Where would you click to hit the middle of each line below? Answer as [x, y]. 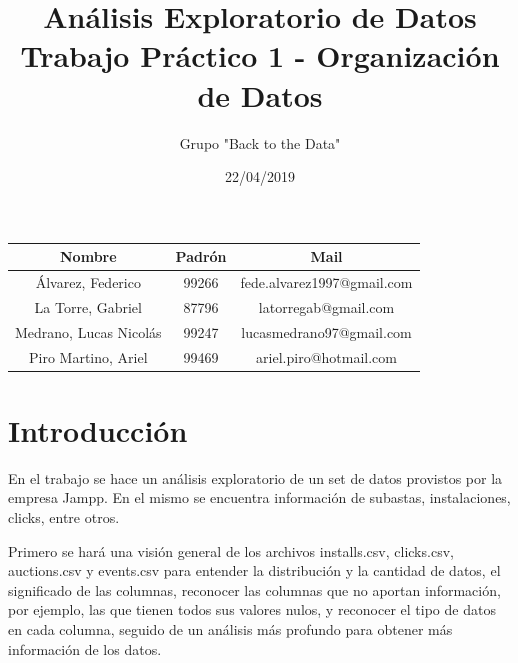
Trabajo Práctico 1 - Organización [260, 55]
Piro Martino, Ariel [88, 356]
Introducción [98, 429]
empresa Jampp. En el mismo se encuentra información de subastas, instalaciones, [259, 497]
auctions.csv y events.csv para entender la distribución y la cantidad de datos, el [254, 570]
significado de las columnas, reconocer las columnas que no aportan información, [254, 589]
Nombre [88, 256]
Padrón [201, 256]
